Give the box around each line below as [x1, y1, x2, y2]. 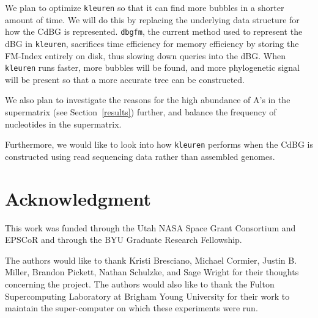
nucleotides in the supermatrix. [5, 117, 122, 130]
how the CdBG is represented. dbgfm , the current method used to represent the [5, 25, 303, 38]
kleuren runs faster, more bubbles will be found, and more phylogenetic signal [5, 61, 300, 74]
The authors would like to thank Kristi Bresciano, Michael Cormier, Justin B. [5, 253, 297, 266]
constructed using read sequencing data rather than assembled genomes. [5, 150, 275, 162]
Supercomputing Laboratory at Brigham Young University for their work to [5, 289, 290, 302]
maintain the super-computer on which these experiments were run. [5, 302, 258, 314]
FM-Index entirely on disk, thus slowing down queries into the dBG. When [5, 49, 286, 62]
